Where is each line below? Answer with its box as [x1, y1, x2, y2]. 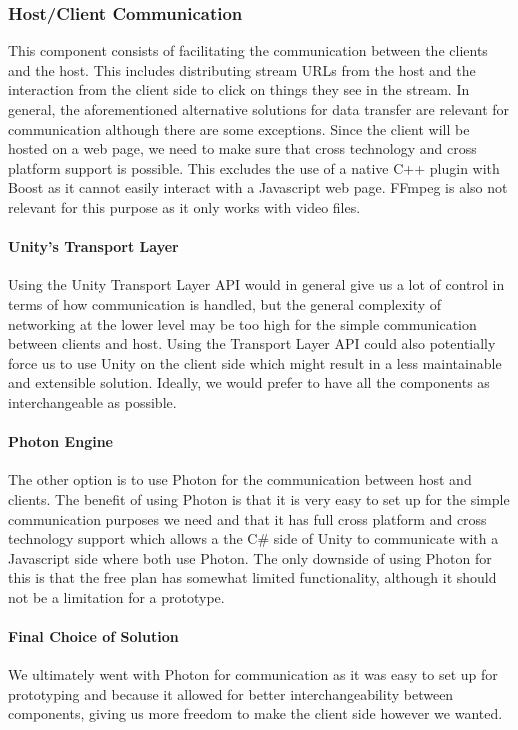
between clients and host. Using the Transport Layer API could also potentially [8, 333, 496, 354]
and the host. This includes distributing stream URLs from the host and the [8, 59, 476, 80]
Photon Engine [8, 431, 113, 452]
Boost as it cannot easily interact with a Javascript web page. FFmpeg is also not [8, 177, 508, 198]
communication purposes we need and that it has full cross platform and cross [8, 508, 487, 529]
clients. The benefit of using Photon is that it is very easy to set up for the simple [8, 488, 510, 509]
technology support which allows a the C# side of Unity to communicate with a [8, 528, 499, 549]
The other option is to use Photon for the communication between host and [8, 469, 472, 490]
